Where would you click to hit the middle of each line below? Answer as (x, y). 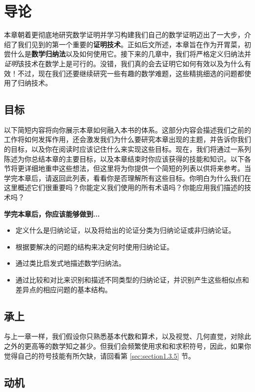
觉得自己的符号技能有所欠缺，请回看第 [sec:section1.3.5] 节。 (100, 355)
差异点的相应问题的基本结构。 (64, 289)
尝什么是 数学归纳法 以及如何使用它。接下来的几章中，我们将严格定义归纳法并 (127, 54)
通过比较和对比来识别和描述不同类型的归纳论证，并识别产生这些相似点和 (132, 280)
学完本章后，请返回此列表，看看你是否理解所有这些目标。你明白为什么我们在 (127, 178)
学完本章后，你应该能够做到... (52, 213)
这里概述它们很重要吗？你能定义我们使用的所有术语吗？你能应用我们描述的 (124, 187)
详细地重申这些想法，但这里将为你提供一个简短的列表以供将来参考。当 (138, 168)
